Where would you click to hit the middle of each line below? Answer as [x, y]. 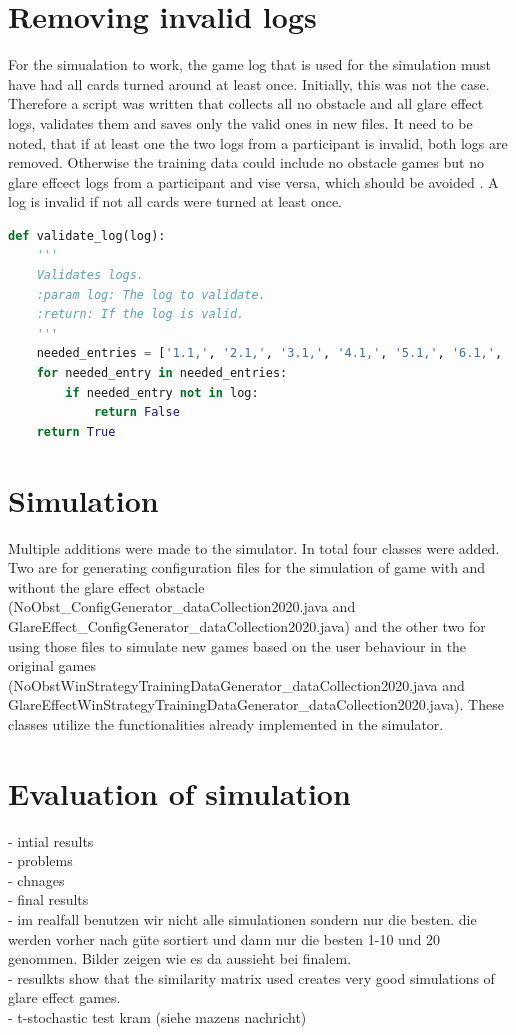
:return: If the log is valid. [140, 314]
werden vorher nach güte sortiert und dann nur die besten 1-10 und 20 [224, 938]
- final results [48, 899]
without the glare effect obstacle [106, 586]
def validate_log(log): [87, 235]
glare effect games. [64, 997]
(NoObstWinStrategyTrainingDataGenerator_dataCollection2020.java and [236, 684]
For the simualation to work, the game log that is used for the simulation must [249, 64]
